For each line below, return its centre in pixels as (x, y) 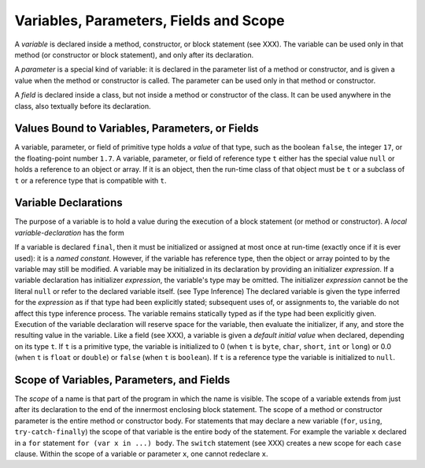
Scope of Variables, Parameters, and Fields (122, 379)
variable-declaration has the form (70, 232)
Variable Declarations (69, 203)
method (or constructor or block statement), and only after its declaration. (134, 54)
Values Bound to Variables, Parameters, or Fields (137, 129)
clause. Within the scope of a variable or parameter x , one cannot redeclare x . (141, 454)
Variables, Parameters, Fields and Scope (150, 20)
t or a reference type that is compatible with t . (91, 180)
